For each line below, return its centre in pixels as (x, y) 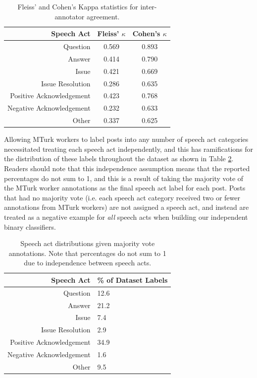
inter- (149, 6)
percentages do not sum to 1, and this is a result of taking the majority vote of (124, 178)
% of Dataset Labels (132, 280)
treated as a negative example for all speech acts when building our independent (126, 217)
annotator (70, 16)
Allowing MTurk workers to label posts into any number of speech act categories (126, 139)
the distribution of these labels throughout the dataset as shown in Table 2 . (119, 158)
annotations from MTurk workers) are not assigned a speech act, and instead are (127, 207)
